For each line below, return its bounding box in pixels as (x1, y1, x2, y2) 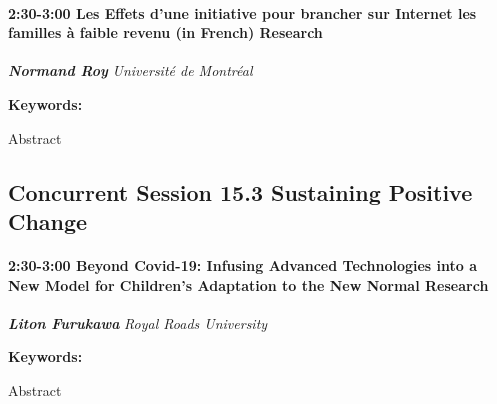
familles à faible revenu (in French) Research (8, 22, 323, 43)
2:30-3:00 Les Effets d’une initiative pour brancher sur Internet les (8, 2, 477, 23)
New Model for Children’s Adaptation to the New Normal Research (8, 274, 489, 295)
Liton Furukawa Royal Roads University (8, 312, 268, 333)
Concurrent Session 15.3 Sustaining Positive (8, 176, 473, 207)
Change (8, 205, 88, 236)
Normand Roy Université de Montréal (8, 60, 253, 81)
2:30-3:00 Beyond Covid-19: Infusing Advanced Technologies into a (8, 254, 478, 275)
